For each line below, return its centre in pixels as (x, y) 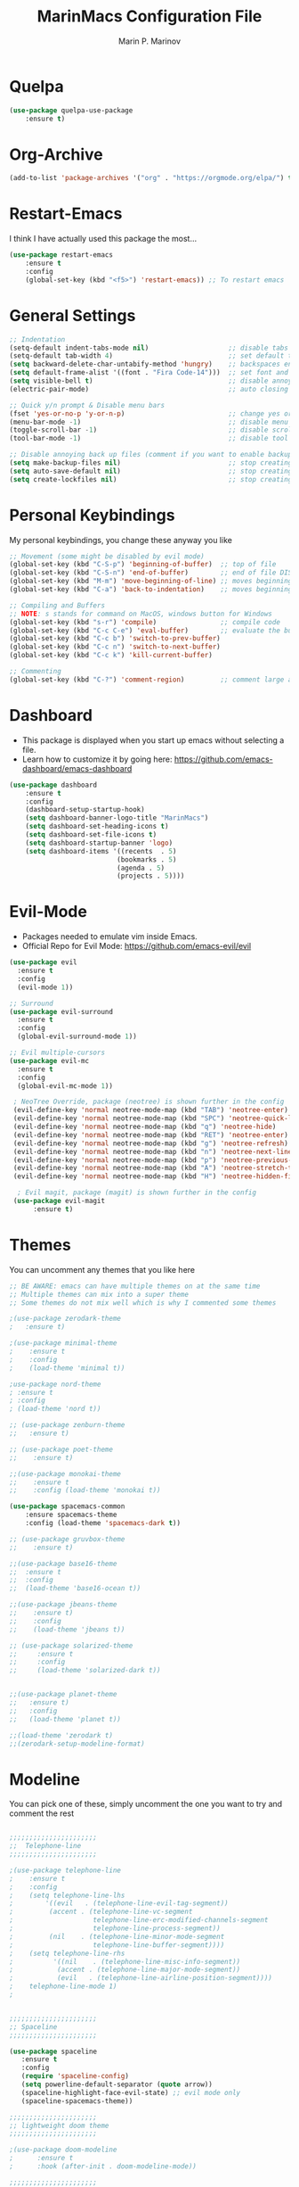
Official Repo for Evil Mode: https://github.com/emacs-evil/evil (137, 946)
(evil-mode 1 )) (45, 987)
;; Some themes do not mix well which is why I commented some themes (143, 1303)
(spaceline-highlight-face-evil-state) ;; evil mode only (131, 2092)
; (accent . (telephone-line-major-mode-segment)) (125, 1970)
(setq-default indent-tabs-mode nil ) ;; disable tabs (149, 348)
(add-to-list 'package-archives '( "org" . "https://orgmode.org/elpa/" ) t (151, 178)
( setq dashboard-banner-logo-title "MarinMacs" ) (117, 818)
